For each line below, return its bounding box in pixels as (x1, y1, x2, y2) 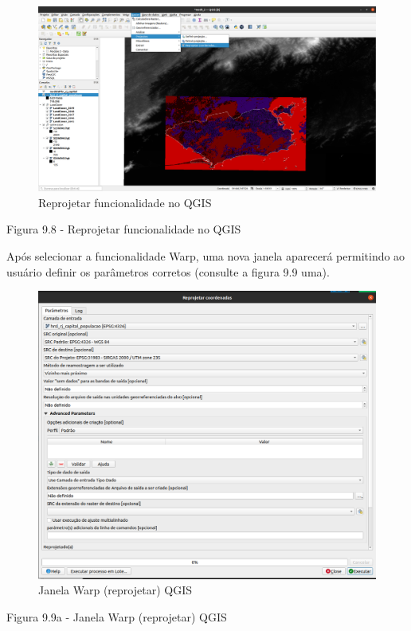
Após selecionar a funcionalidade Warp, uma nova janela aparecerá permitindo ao (6, 248, 405, 265)
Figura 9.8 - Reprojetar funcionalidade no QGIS (6, 221, 241, 237)
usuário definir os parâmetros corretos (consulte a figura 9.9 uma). (6, 263, 330, 280)
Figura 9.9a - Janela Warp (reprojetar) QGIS (6, 608, 227, 625)
